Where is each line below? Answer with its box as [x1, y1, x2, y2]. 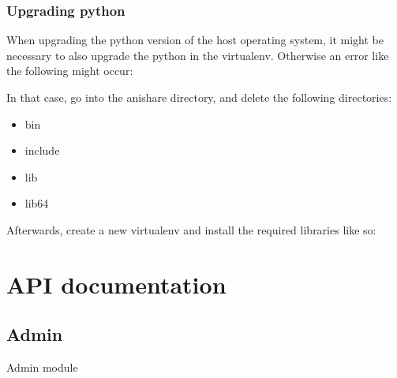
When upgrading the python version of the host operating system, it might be [6, 32, 384, 48]
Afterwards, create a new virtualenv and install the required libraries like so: [6, 221, 376, 238]
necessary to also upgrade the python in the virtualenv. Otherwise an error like [6, 47, 389, 63]
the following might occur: [6, 62, 133, 79]
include [24, 142, 60, 159]
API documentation [6, 268, 227, 300]
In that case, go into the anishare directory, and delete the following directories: [6, 89, 392, 105]
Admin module [6, 359, 78, 376]
